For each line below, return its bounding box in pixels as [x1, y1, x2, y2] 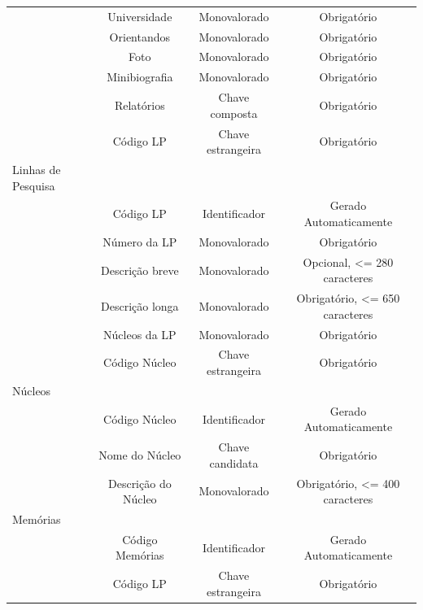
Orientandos [109, 28, 171, 45]
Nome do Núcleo [98, 446, 181, 463]
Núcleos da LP [103, 325, 177, 342]
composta [210, 104, 258, 121]
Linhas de [12, 161, 61, 177]
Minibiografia [107, 68, 173, 85]
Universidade [107, 7, 172, 24]
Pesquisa [12, 176, 55, 194]
